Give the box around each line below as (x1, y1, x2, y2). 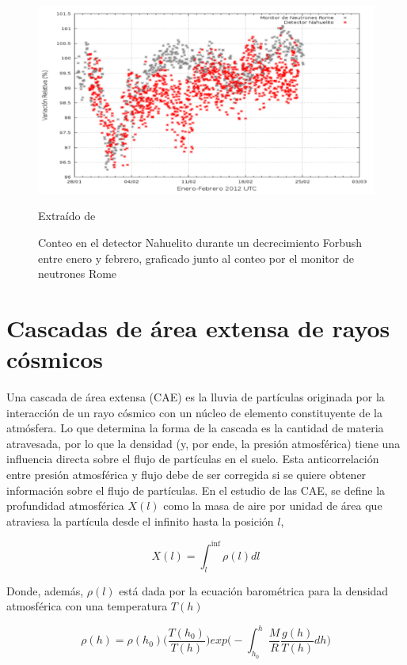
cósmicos (6, 343, 103, 375)
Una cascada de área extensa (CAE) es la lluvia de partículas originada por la (6, 389, 385, 405)
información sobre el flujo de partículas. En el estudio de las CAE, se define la (6, 481, 386, 498)
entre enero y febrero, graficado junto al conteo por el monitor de (38, 249, 354, 266)
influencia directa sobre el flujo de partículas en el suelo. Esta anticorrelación (6, 450, 379, 467)
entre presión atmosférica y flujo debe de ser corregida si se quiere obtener (6, 466, 367, 483)
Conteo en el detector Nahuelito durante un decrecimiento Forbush (38, 234, 363, 250)
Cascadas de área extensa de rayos (6, 311, 390, 344)
